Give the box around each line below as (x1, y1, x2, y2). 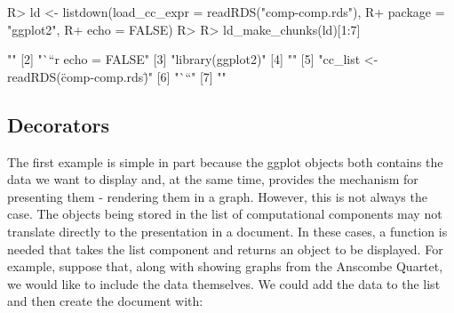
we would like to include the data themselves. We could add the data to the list (7, 274, 441, 293)
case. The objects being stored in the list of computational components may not (7, 205, 442, 223)
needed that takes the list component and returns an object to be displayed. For (7, 239, 443, 258)
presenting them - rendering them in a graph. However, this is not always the (7, 187, 427, 205)
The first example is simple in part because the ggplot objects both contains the (7, 152, 443, 171)
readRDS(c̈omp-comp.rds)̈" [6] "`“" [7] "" (7, 67, 227, 85)
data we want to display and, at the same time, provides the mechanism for (7, 170, 418, 189)
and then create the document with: (7, 292, 203, 310)
